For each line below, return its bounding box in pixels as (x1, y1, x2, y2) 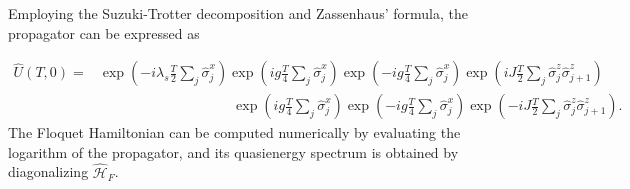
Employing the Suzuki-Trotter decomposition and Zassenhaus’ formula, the (8, 3, 468, 23)
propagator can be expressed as (8, 22, 200, 43)
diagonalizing (8, 161, 89, 182)
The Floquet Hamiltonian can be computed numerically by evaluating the (8, 122, 461, 143)
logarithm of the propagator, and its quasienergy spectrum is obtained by (8, 141, 459, 162)
